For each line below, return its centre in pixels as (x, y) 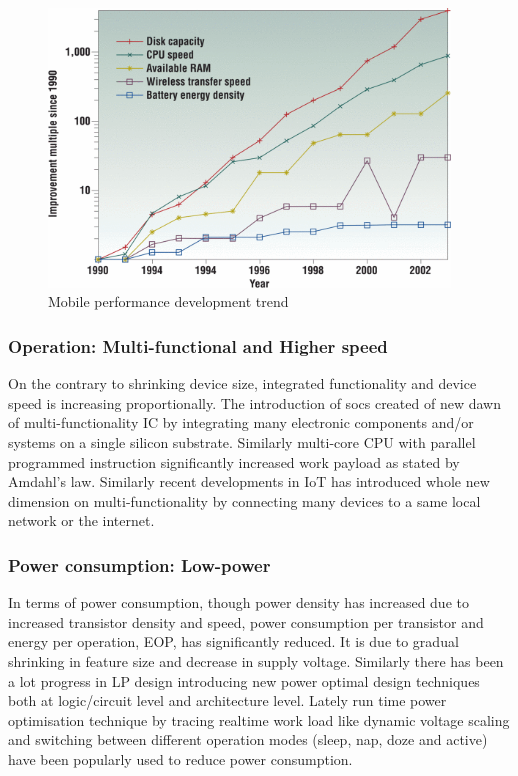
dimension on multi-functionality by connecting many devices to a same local (244, 500)
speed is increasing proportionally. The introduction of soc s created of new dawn (254, 402)
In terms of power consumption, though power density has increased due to (238, 602)
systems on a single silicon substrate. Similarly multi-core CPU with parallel (242, 441)
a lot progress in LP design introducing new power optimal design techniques (244, 680)
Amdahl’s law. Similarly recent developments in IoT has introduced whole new (249, 481)
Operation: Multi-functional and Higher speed (198, 345)
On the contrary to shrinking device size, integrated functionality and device (242, 383)
